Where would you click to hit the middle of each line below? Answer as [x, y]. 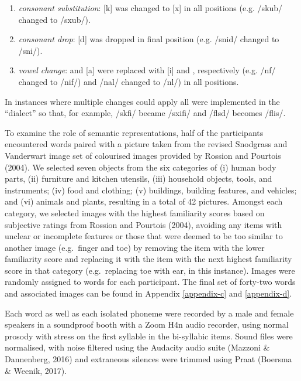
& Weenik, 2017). [36, 370]
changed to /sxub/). [54, 19]
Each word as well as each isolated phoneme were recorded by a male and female [149, 313]
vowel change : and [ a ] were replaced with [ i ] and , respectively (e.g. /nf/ [147, 70]
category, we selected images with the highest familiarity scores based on [135, 212]
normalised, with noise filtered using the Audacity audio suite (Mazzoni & [137, 347]
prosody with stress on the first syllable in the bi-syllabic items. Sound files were [149, 336]
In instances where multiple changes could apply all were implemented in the [142, 101]
